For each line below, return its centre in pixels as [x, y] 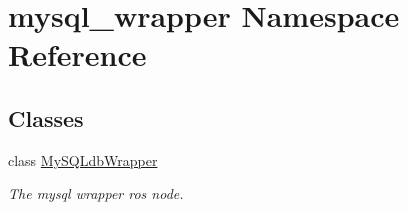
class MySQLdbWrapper [83, 159]
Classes [46, 117]
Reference [77, 54]
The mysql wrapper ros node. [96, 193]
